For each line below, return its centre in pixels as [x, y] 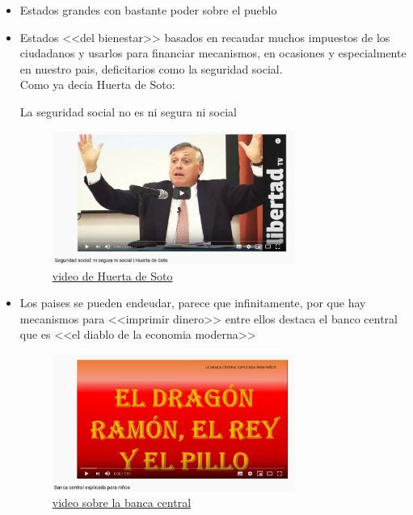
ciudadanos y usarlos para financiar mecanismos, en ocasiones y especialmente [213, 53]
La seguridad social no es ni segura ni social [128, 111]
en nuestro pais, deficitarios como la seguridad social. [151, 68]
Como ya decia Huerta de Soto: [97, 84]
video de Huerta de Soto [112, 275]
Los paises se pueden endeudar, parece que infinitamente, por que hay [193, 303]
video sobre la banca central [122, 502]
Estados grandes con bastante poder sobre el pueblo [148, 10]
